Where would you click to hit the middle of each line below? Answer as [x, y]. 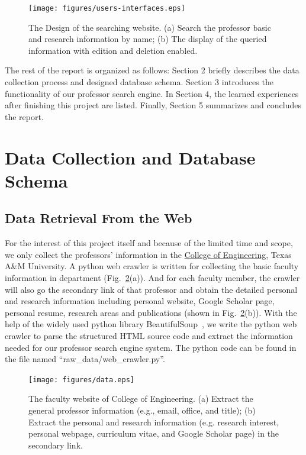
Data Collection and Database [130, 157]
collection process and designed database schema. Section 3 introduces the [139, 82]
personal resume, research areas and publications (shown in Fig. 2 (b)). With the [151, 312]
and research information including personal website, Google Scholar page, [140, 301]
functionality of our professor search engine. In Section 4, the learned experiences [152, 93]
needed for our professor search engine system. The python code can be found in [151, 347]
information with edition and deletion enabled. [113, 50]
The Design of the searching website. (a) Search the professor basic [150, 27]
